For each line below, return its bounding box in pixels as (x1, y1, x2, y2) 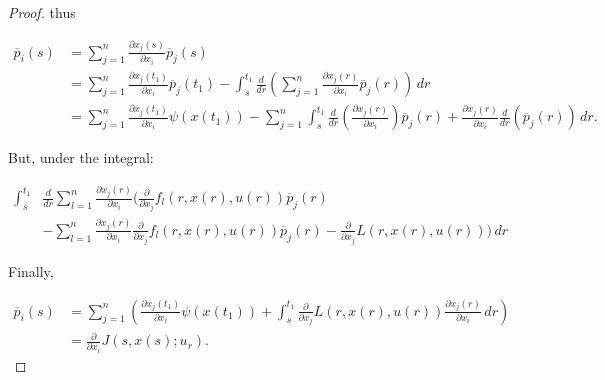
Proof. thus (8, 2, 76, 22)
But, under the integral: (8, 147, 154, 168)
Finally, (8, 260, 54, 281)
